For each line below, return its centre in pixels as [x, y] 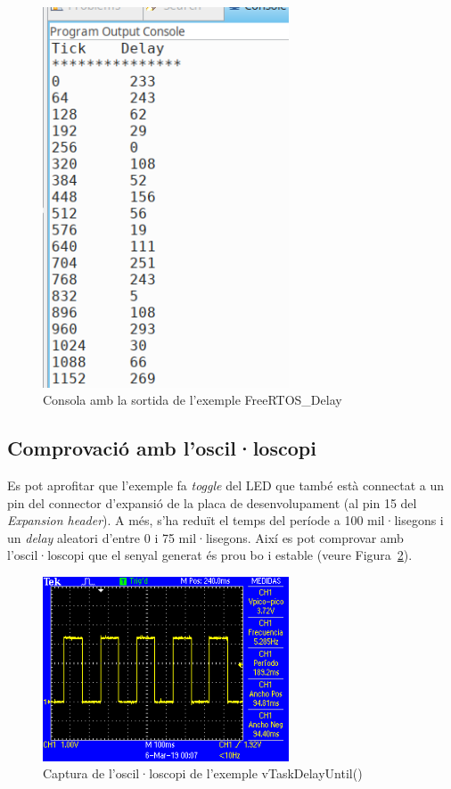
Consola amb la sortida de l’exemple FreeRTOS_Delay [193, 400]
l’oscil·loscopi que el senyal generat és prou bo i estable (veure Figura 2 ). [210, 555]
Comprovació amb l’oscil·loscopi [162, 448]
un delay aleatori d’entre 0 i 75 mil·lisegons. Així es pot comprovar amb [205, 537]
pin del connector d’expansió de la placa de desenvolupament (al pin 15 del [212, 502]
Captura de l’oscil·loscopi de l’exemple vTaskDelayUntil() [203, 773]
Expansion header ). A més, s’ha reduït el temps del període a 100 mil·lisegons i [225, 520]
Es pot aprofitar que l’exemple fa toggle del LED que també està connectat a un [226, 485]
